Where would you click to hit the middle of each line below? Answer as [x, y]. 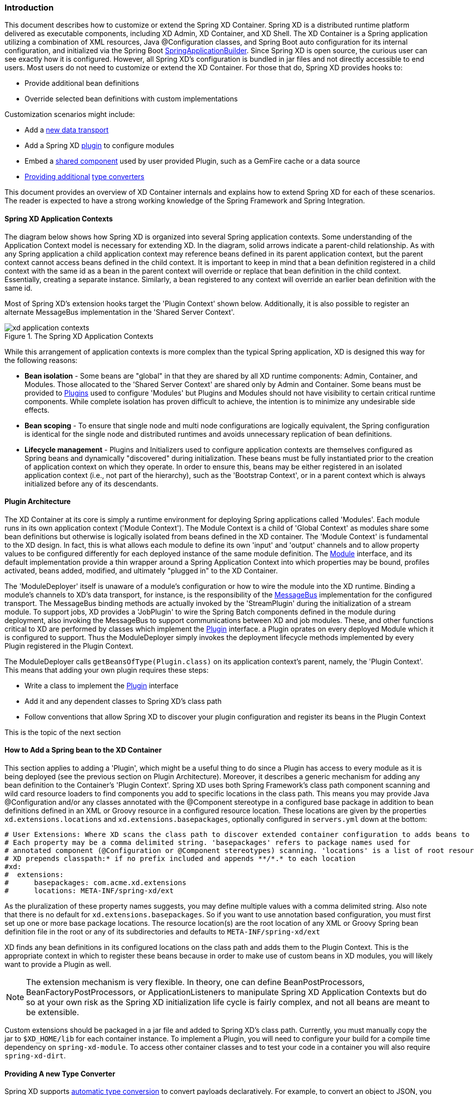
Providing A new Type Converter [60, 1073]
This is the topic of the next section [63, 732]
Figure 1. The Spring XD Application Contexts [79, 336]
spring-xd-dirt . [35, 1056]
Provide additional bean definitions [82, 83]
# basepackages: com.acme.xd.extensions [96, 883]
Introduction [29, 8]
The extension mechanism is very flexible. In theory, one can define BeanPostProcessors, [195, 982]
